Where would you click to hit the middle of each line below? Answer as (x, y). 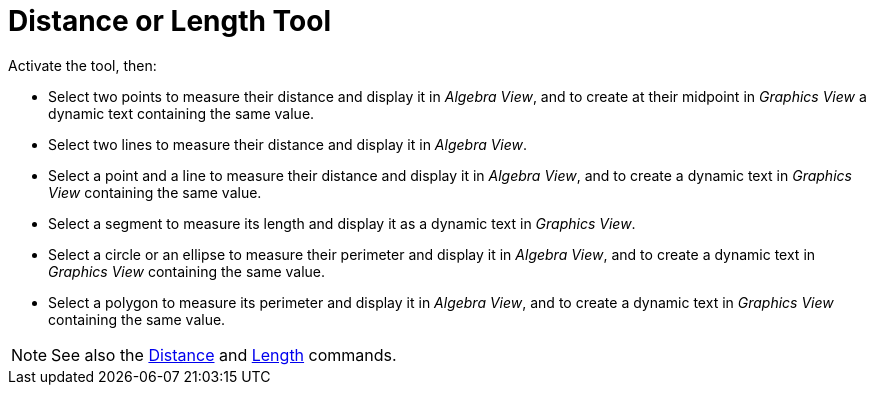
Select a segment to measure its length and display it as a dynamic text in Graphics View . (342, 223)
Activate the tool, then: (82, 65)
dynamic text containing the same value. (181, 113)
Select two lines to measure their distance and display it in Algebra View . (288, 144)
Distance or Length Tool (170, 21)
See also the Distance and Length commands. (224, 354)
